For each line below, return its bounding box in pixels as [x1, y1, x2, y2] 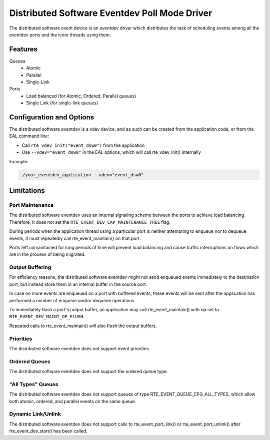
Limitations [9, 186, 45, 195]
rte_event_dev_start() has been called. [9, 428, 87, 434]
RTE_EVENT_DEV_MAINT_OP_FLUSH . [9, 314, 85, 320]
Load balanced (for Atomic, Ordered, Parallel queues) [26, 93, 136, 99]
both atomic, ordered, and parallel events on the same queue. [9, 398, 136, 404]
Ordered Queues [9, 358, 50, 365]
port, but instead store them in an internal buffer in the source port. [9, 281, 147, 287]
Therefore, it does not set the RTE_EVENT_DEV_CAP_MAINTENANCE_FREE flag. [9, 219, 171, 225]
